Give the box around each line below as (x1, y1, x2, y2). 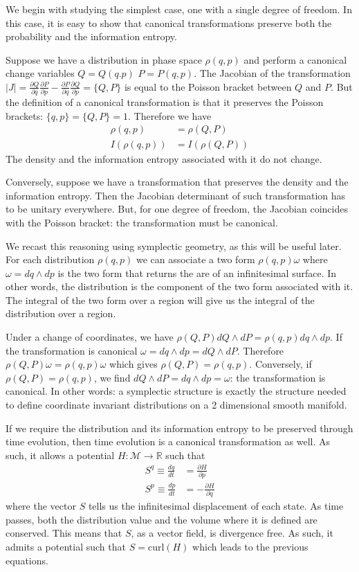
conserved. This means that (6, 526, 122, 540)
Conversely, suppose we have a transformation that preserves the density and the (6, 175, 349, 189)
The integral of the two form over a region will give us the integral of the (6, 292, 315, 307)
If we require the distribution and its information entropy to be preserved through (6, 420, 353, 435)
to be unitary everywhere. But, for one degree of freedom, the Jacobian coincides (6, 202, 348, 216)
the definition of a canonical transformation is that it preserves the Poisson (6, 95, 324, 109)
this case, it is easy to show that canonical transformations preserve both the (6, 15, 332, 30)
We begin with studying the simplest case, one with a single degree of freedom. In (6, 2, 352, 16)
